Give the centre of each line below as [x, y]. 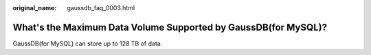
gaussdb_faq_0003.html [101, 8]
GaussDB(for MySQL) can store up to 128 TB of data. [88, 43]
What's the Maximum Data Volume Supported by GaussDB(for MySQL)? [170, 27]
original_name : [35, 8]
